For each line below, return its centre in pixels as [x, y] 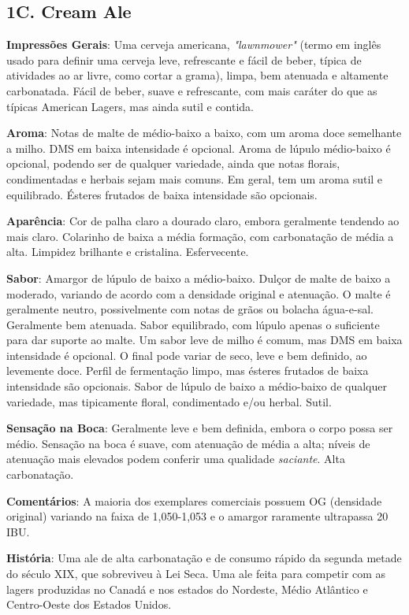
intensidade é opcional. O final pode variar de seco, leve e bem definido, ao [187, 355]
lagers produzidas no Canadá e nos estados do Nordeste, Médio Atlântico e [187, 589]
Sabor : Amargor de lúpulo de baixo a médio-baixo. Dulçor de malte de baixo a [199, 278]
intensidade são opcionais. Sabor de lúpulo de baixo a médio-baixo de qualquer [197, 386]
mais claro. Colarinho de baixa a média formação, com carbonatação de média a [200, 236]
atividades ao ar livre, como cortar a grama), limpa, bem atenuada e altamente [197, 75]
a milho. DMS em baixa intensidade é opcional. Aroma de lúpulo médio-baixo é [199, 148]
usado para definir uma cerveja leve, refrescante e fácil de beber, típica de [184, 59]
